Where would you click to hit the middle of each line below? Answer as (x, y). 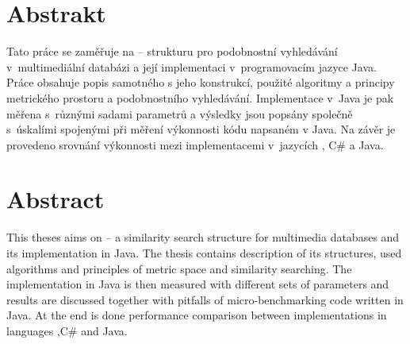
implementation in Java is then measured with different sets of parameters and (198, 284)
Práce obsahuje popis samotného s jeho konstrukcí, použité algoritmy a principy (201, 82)
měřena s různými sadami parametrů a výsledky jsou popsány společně (180, 113)
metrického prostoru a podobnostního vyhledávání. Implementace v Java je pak (200, 97)
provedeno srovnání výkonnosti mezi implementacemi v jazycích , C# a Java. (195, 144)
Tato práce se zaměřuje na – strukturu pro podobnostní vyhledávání (172, 51)
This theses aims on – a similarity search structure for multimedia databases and (203, 237)
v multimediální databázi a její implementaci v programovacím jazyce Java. (192, 66)
